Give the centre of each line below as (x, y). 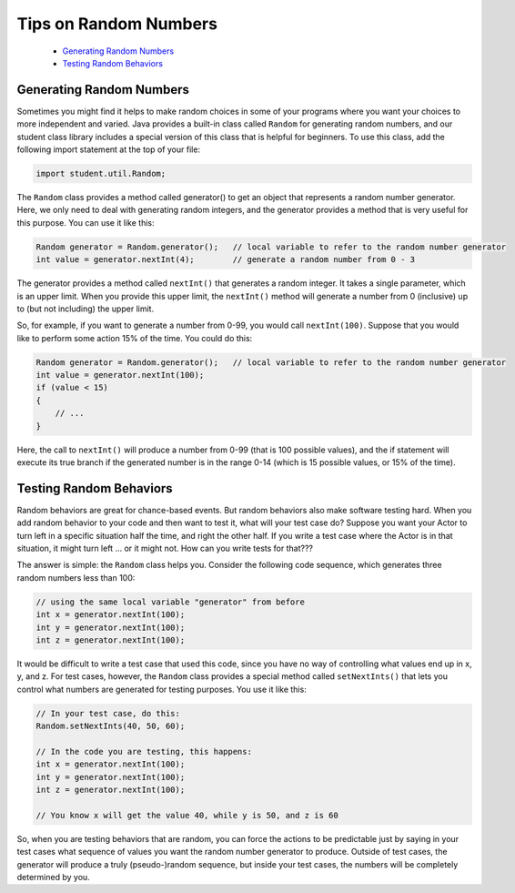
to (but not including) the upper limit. (86, 309)
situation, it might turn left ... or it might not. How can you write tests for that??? (165, 548)
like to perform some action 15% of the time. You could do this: (135, 338)
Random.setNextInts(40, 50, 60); (111, 726)
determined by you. (53, 878)
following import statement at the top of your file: (108, 149)
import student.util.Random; (101, 173)
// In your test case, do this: (108, 713)
